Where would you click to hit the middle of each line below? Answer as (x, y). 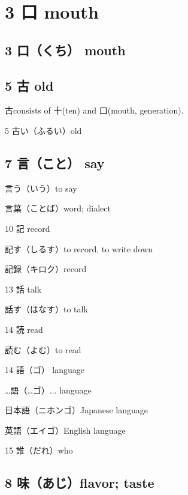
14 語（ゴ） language (45, 370)
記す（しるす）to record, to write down (79, 248)
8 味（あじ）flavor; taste (80, 483)
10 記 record (28, 228)
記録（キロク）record (46, 269)
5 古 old (29, 85)
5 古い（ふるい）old (43, 130)
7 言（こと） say (55, 162)
